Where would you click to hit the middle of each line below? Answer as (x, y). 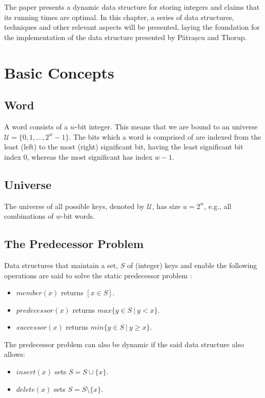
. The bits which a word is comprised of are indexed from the (165, 136)
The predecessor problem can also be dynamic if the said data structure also (124, 344)
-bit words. (78, 216)
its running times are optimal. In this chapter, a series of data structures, (119, 17)
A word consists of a (36, 126)
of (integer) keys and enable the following (192, 265)
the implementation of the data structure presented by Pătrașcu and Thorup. (126, 37)
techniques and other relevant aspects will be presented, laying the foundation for (132, 27)
